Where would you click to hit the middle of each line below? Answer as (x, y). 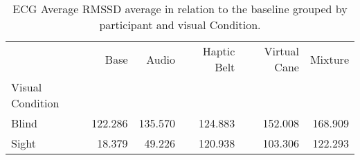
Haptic (219, 51)
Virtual (281, 51)
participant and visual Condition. (180, 25)
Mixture (329, 59)
